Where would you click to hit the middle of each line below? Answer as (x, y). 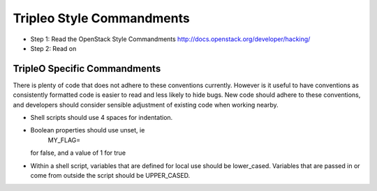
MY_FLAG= (64, 140)
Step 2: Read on (53, 48)
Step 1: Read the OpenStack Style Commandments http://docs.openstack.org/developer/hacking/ (170, 39)
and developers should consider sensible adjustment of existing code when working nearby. (146, 105)
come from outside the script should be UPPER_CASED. (110, 175)
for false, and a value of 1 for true (78, 153)
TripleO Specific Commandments (87, 69)
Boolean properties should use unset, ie (88, 130)
